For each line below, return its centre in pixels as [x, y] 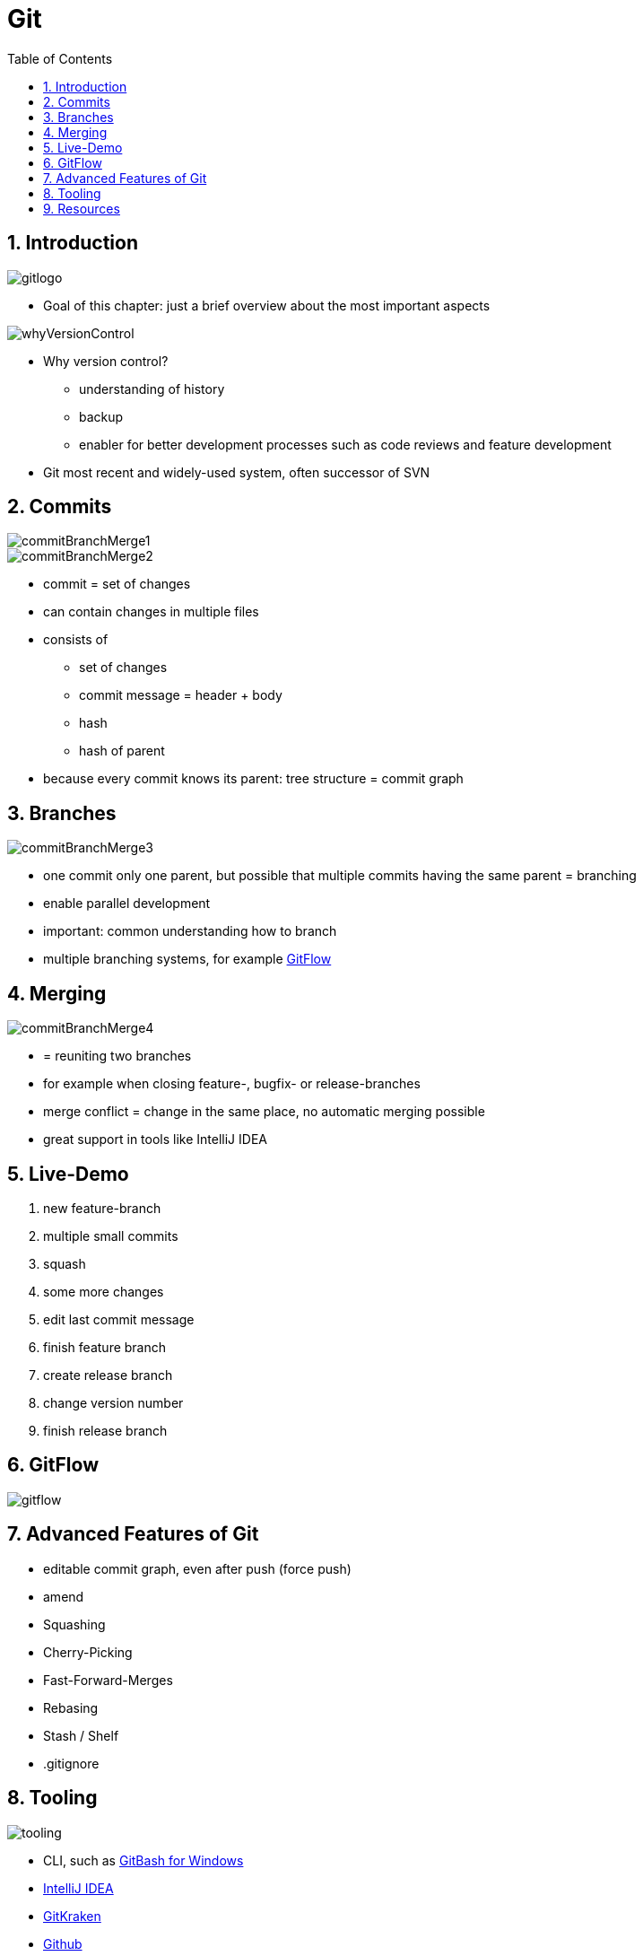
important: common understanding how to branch [190, 931]
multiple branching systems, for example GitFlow [187, 959]
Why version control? [106, 361]
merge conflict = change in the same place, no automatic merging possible [264, 1112]
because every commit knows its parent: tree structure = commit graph [253, 779]
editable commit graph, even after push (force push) [197, 1568]
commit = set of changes [117, 584]
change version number [113, 1402]
